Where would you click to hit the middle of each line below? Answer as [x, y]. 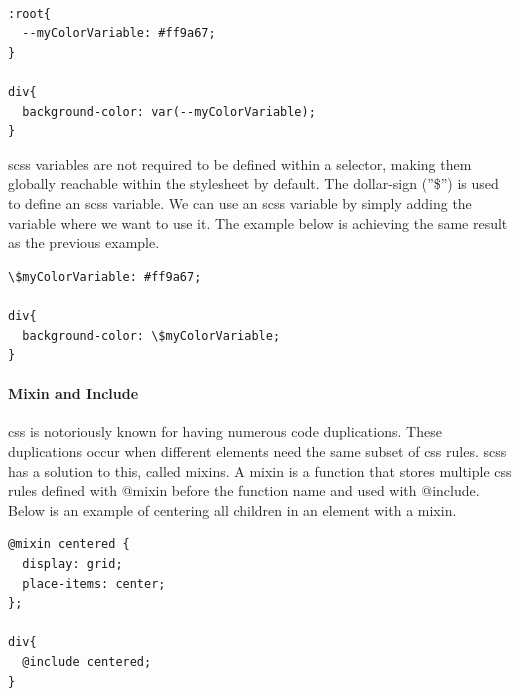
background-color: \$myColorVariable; [151, 335]
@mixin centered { [69, 544]
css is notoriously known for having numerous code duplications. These [225, 431]
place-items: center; [94, 583]
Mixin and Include [73, 393]
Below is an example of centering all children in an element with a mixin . [232, 509]
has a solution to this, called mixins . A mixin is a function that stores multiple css [260, 470]
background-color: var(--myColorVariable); [169, 111]
